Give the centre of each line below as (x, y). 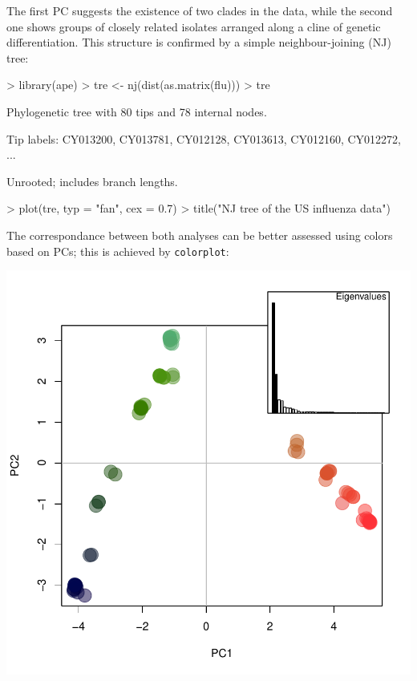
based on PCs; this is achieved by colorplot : (118, 251)
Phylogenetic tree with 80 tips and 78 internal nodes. (137, 111)
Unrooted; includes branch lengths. (92, 181)
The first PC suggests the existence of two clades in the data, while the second (200, 10)
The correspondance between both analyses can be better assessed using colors (200, 235)
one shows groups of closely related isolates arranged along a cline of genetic (194, 26)
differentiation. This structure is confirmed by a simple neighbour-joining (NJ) (199, 42)
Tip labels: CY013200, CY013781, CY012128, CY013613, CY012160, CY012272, (204, 138)
